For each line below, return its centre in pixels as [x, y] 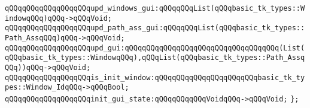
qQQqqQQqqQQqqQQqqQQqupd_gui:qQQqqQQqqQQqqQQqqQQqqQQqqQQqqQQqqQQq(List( [155, 48]
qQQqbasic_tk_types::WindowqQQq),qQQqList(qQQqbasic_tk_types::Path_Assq [155, 58]
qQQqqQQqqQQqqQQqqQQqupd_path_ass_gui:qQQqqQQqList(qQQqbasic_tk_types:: [155, 28]
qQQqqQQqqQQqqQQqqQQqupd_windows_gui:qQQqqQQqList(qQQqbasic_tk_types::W [155, 8]
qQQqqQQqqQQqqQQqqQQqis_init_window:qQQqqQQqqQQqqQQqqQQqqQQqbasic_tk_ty [155, 77]
